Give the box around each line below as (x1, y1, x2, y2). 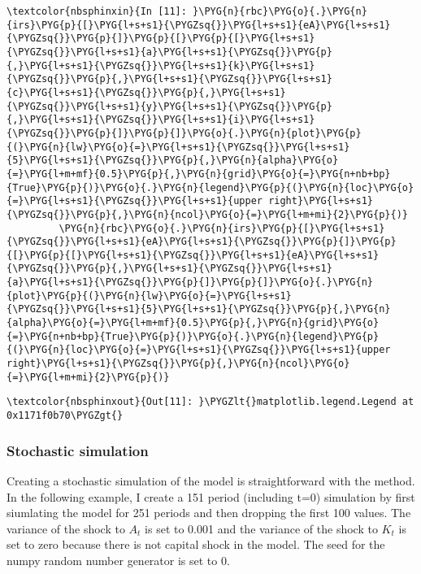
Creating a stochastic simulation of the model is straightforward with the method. (7, 472, 415, 489)
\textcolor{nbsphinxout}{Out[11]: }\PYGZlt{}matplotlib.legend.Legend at (7, 396, 414, 408)
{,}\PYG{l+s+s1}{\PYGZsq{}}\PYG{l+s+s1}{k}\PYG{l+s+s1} (7, 59, 315, 72)
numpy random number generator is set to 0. (7, 551, 230, 568)
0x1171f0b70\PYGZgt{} (7, 410, 124, 422)
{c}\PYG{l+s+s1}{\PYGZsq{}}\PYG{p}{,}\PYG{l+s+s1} (7, 86, 286, 98)
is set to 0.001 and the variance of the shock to (145, 520, 378, 537)
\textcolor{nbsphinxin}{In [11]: (7, 6, 187, 17)
